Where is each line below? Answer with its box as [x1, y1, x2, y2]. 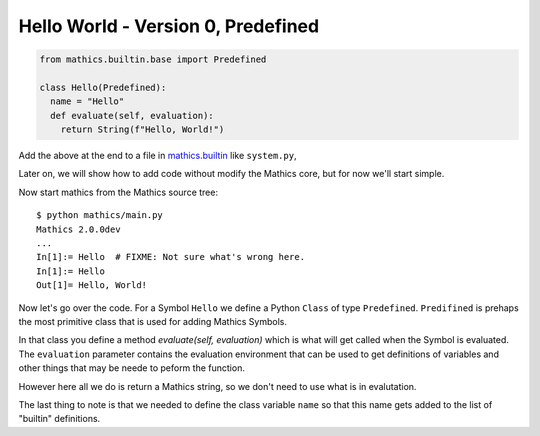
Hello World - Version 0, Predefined [18, 15, 320, 37]
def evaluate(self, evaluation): [50, 110, 214, 121]
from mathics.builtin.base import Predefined [39, 54, 267, 65]
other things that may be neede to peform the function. [18, 362, 245, 374]
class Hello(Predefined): [39, 81, 167, 93]
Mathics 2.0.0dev [36, 223, 121, 235]
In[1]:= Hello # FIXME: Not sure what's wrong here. [36, 251, 305, 263]
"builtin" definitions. [18, 413, 101, 425]
